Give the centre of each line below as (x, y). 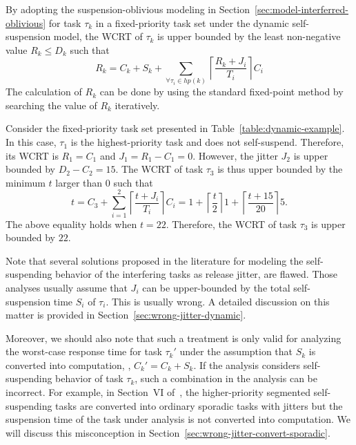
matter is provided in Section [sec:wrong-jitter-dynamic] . (126, 315)
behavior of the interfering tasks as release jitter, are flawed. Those (197, 274)
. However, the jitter (235, 155)
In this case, (31, 142)
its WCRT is (32, 155)
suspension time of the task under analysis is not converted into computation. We (178, 419)
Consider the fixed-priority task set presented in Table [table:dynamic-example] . (175, 128)
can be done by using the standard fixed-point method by (221, 92)
